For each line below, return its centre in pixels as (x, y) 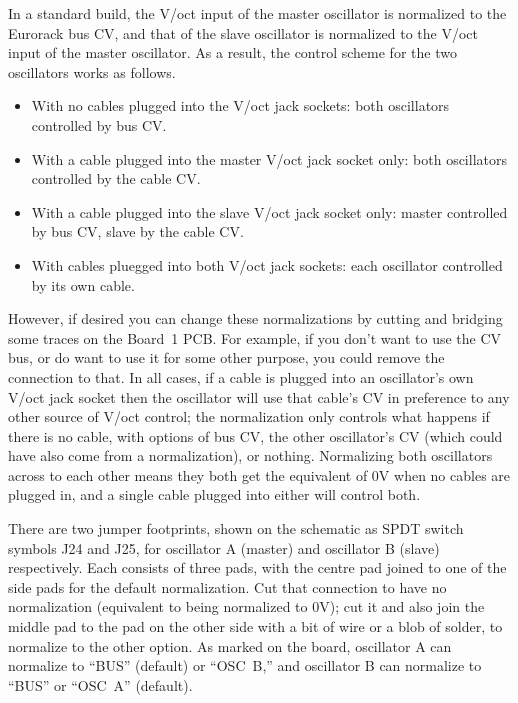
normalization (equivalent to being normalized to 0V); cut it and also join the (246, 606)
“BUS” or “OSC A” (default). (100, 684)
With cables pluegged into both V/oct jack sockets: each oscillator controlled (267, 264)
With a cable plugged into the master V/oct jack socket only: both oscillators (269, 158)
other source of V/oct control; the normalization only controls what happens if (249, 416)
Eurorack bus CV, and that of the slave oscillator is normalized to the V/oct (243, 32)
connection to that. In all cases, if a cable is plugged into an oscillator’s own (241, 376)
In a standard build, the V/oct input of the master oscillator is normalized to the (257, 13)
